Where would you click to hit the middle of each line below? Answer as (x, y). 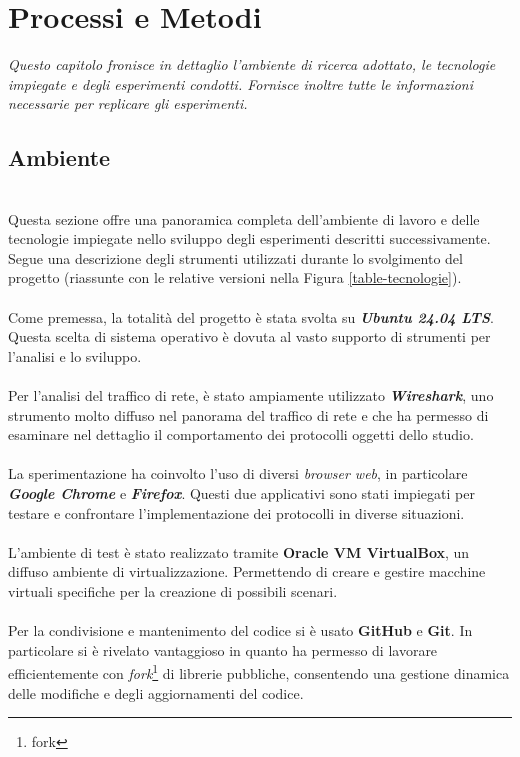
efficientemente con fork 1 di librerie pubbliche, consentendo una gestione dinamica (259, 672)
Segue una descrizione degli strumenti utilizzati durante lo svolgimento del (235, 257)
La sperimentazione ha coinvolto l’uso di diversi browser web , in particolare (238, 473)
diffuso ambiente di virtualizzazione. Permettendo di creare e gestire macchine (247, 571)
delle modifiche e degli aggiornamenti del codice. (156, 692)
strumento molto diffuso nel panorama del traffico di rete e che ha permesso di (248, 414)
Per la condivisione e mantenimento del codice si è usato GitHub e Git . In (240, 630)
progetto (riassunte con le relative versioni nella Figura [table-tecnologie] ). (235, 277)
